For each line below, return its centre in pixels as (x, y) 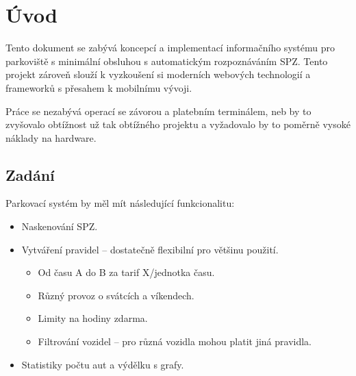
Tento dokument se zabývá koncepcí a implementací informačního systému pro (170, 48)
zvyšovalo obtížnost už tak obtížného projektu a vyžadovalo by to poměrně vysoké (178, 124)
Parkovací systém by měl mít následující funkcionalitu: (120, 203)
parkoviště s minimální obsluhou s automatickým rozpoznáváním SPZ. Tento (167, 61)
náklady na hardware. (51, 137)
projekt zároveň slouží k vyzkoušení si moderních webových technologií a (158, 74)
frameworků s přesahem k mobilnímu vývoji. (99, 87)
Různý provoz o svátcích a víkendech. (116, 295)
